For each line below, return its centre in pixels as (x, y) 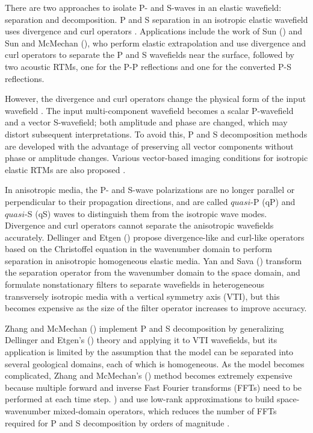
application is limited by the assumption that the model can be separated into (149, 352)
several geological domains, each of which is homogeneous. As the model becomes (155, 363)
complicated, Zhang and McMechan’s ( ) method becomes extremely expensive (149, 375)
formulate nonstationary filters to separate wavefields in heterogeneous (135, 284)
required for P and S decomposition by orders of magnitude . (117, 422)
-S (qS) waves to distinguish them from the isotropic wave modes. (146, 213)
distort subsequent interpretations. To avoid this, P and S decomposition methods (156, 134)
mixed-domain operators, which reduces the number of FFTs (165, 411)
